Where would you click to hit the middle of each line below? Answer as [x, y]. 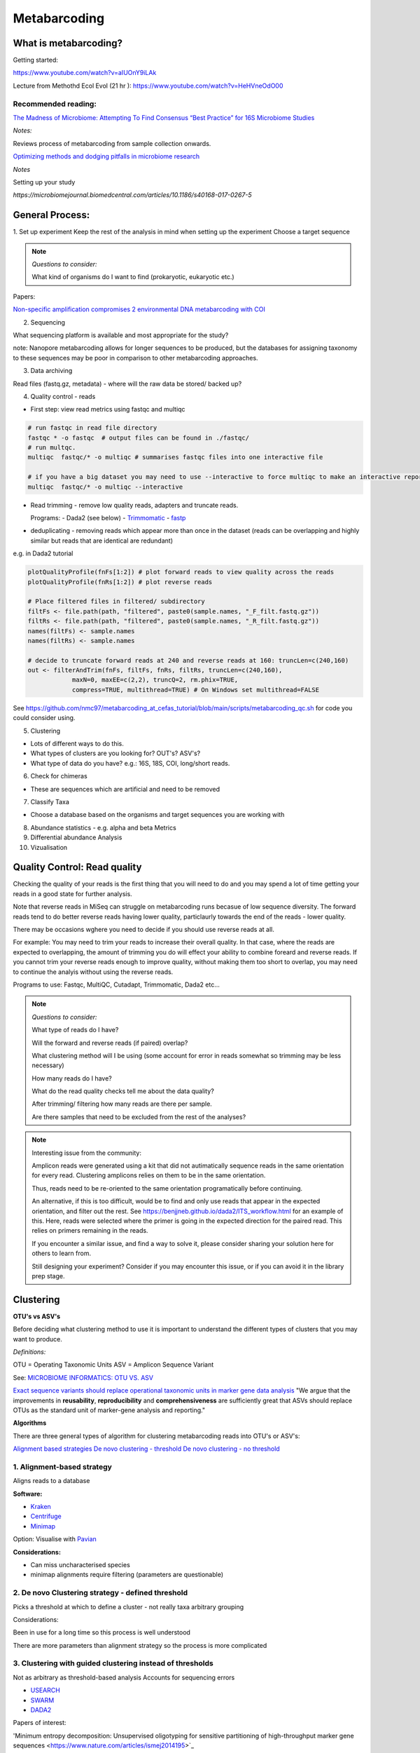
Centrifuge [46, 1516]
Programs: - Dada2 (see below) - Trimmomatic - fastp [108, 518]
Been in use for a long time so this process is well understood [101, 1632]
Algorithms [30, 1423]
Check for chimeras [59, 776]
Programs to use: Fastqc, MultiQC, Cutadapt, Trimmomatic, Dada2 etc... [116, 984]
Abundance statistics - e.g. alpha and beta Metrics [103, 827]
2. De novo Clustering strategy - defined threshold [100, 1593]
